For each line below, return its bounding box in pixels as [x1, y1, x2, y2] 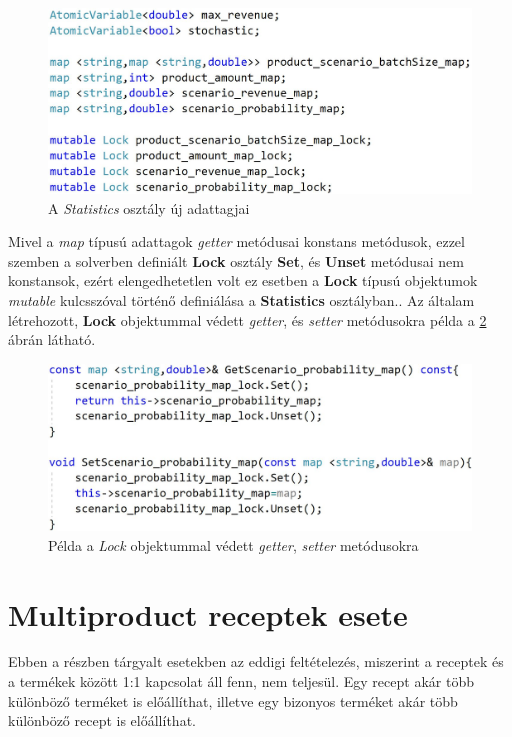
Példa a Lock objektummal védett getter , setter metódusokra [48, 534, 419, 555]
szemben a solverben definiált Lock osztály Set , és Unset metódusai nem [8, 250, 464, 271]
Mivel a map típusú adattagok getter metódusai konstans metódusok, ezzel [8, 231, 465, 252]
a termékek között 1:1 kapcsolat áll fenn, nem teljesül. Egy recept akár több [8, 671, 474, 692]
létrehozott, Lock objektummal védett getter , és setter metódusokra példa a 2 [8, 309, 487, 330]
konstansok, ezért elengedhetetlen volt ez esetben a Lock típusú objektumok [8, 270, 478, 291]
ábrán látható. [8, 329, 96, 350]
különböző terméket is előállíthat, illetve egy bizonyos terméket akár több [8, 690, 458, 711]
